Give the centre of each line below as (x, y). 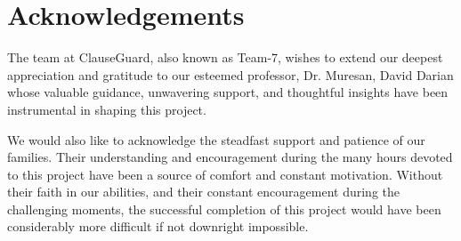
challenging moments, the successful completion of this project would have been (224, 209)
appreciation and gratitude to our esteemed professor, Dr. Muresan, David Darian (230, 74)
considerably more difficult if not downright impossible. (158, 226)
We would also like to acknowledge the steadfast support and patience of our (216, 139)
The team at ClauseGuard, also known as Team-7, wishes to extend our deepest (225, 57)
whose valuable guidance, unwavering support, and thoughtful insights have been (228, 92)
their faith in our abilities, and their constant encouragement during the (204, 192)
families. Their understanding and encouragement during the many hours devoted (230, 157)
